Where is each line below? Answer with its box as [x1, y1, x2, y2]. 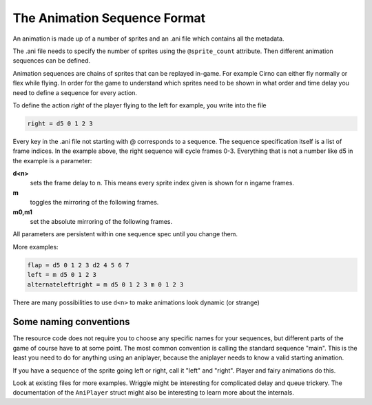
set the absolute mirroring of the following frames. [30, 217, 172, 225]
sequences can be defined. [12, 56, 91, 65]
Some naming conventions [12, 316, 130, 328]
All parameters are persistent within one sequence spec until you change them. [12, 230, 238, 238]
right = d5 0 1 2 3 [27, 119, 93, 127]
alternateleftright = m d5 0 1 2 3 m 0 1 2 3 [27, 280, 184, 289]
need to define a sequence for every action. [12, 88, 138, 96]
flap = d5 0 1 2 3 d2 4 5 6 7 [27, 261, 130, 269]
